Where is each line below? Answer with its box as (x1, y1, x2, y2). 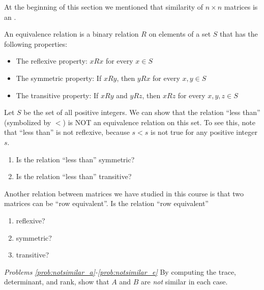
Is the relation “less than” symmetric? (16, 154, 135, 164)
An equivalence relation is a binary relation (4, 28, 139, 39)
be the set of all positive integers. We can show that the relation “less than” (23, 107, 260, 118)
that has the (220, 28, 258, 39)
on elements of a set (149, 28, 211, 39)
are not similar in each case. (141, 276, 228, 287)
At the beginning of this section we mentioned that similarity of (4, 2, 203, 12)
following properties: (4, 38, 68, 49)
